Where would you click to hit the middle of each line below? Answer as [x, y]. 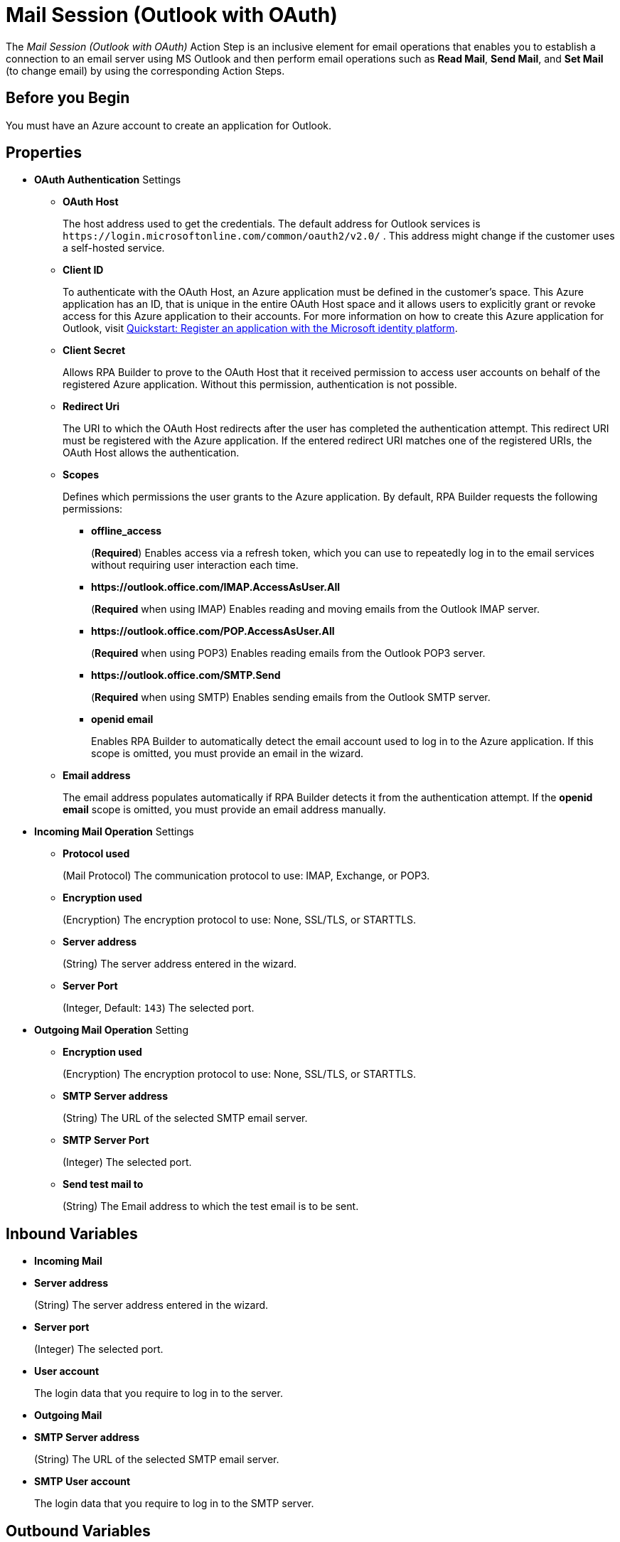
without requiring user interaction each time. [195, 565]
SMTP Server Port [106, 1140]
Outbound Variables [78, 1531]
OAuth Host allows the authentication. [151, 453]
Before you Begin [68, 98]
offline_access [127, 531]
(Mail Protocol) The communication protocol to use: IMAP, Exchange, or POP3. [246, 876]
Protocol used [96, 854]
